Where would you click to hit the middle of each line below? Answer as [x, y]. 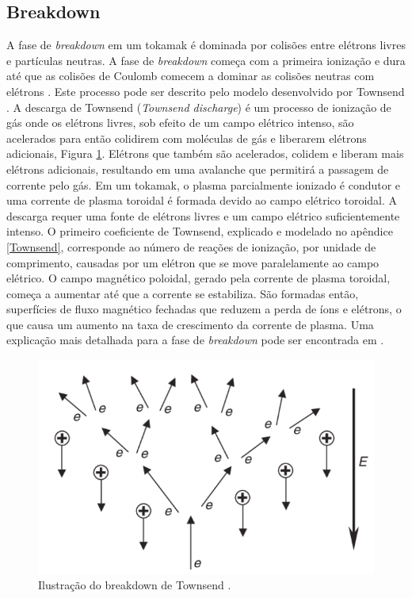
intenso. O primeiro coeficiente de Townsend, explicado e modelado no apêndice [200, 231]
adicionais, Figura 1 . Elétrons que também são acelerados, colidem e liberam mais [205, 153]
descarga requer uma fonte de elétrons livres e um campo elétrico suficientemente [203, 215]
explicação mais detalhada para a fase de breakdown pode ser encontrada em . [195, 340]
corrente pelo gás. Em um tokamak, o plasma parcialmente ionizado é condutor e [204, 184]
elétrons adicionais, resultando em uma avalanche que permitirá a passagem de [198, 169]
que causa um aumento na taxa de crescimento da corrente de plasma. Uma [190, 324]
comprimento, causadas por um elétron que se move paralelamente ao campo [193, 262]
